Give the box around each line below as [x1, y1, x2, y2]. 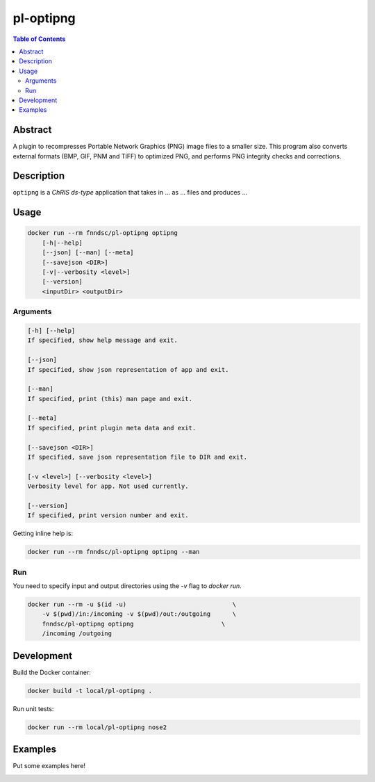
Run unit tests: [12, 704, 54, 712]
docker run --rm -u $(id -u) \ [27, 601, 237, 608]
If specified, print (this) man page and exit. [27, 395, 192, 402]
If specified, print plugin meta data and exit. [27, 424, 197, 432]
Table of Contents [12, 35, 66, 43]
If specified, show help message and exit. [27, 336, 178, 344]
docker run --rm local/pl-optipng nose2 [27, 723, 167, 731]
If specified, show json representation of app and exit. [27, 366, 229, 373]
